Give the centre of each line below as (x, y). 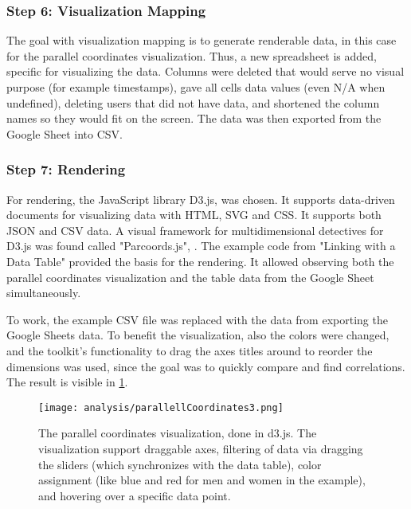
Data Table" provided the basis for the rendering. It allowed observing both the (200, 261)
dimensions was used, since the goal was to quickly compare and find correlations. (206, 366)
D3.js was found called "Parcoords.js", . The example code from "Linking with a (201, 246)
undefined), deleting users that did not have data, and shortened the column (193, 102)
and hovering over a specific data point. (135, 495)
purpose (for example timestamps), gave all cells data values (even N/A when (196, 87)
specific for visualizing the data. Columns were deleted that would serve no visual (205, 71)
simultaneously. (44, 293)
